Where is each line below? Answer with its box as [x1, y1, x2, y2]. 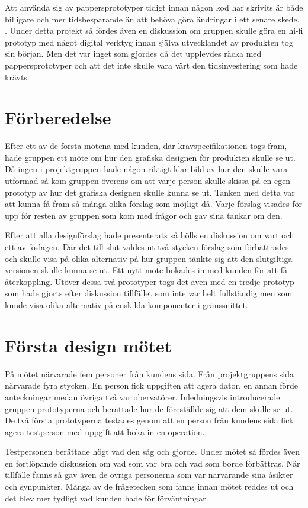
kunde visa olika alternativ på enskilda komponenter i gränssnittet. [5, 299, 248, 310]
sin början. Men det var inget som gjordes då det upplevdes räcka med [5, 47, 262, 60]
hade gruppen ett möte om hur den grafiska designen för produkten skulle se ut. [5, 151, 296, 163]
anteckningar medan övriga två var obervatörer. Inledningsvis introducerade [5, 390, 280, 403]
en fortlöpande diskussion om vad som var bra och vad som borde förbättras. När [5, 457, 300, 469]
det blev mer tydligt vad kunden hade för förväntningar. [5, 491, 208, 504]
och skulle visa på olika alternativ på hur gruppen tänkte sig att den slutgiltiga [5, 252, 293, 264]
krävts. [5, 70, 30, 83]
